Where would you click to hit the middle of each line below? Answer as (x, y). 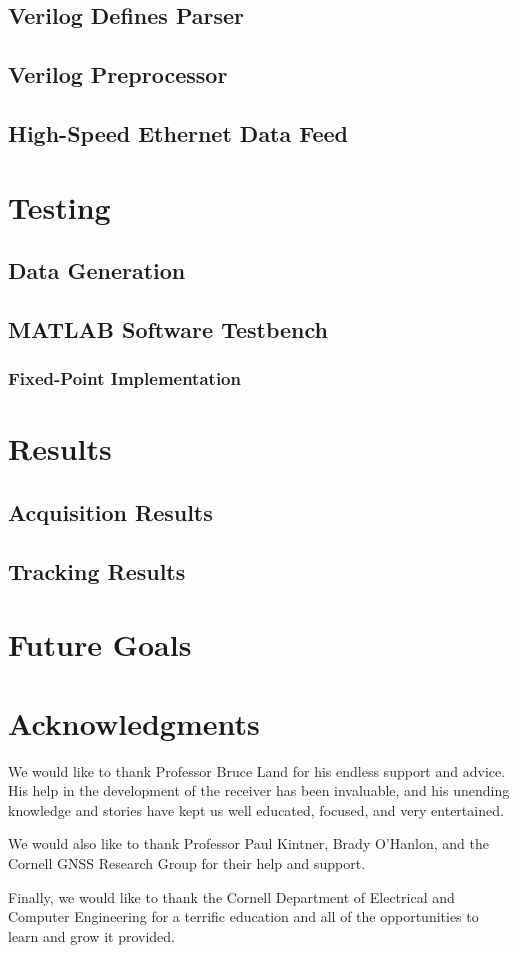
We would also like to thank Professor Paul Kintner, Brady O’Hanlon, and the (248, 843)
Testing (59, 206)
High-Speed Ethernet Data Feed (178, 132)
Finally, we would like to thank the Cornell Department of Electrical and (231, 896)
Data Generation (97, 270)
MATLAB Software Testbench (168, 328)
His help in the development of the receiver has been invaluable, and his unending (259, 790)
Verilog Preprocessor (118, 74)
